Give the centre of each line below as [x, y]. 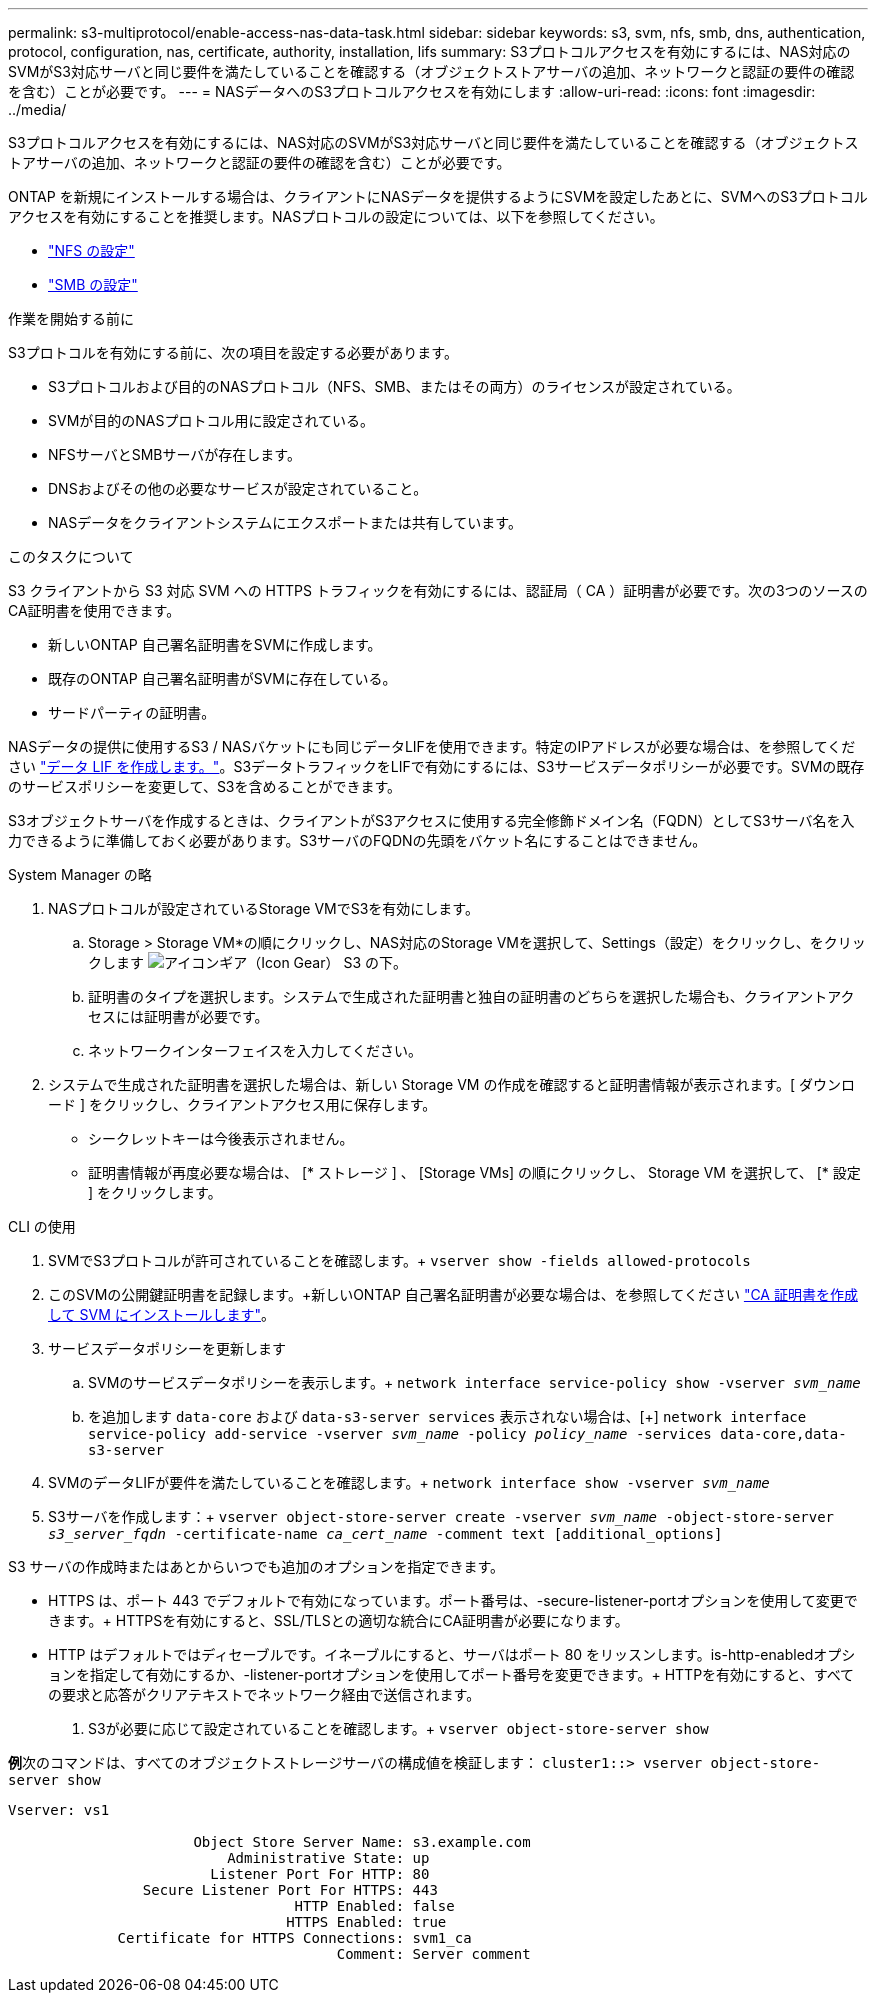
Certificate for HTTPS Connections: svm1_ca [294, 1938]
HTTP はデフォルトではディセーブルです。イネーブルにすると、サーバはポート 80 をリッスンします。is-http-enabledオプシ [452, 1654]
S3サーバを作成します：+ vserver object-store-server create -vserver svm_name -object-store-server [441, 1516]
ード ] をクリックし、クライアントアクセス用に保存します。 [242, 1104]
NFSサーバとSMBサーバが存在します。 [174, 454]
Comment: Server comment [433, 1954]
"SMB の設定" [93, 284]
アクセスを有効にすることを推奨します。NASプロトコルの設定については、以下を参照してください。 [336, 216]
